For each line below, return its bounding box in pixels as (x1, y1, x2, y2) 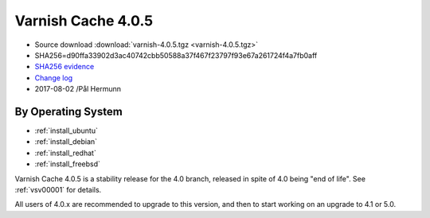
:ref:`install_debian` (34, 137, 98, 146)
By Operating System (14, 104, 123, 119)
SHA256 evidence (34, 62, 95, 72)
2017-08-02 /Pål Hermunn (34, 84, 121, 94)
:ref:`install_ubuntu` (34, 126, 99, 135)
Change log (34, 72, 73, 83)
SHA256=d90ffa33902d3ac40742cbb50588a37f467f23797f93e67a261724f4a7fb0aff (34, 50, 318, 60)
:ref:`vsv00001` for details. (14, 185, 102, 194)
